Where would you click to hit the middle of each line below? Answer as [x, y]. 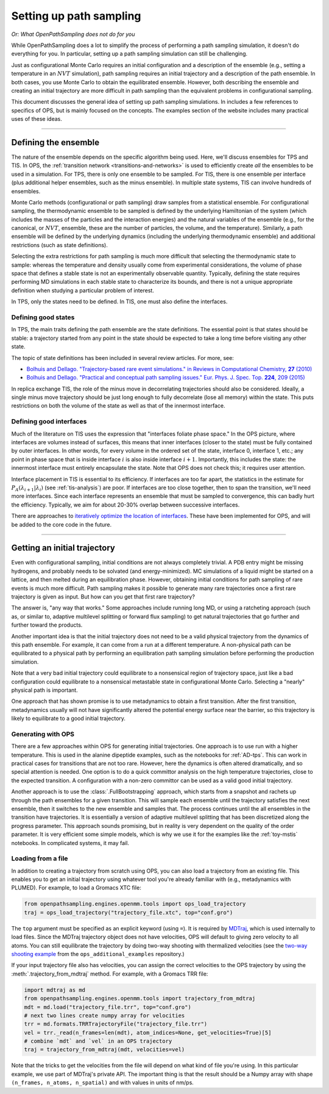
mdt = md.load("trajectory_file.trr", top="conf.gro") [108, 1007]
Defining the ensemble [55, 142]
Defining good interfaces [49, 422]
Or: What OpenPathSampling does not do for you [73, 34]
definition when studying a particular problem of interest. [83, 290]
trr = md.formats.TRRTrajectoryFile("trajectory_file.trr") [116, 1024]
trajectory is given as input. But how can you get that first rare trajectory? [103, 597]
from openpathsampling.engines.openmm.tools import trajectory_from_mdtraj [140, 999]
